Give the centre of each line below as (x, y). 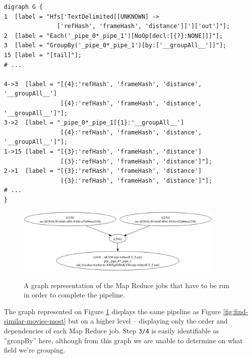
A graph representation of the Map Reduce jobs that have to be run (127, 285)
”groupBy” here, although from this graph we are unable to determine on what (124, 340)
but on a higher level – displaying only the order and (148, 321)
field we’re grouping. (35, 350)
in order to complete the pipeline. (74, 295)
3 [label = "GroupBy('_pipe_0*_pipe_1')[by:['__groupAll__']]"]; (115, 46)
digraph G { (23, 7)
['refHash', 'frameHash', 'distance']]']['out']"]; (144, 26)
